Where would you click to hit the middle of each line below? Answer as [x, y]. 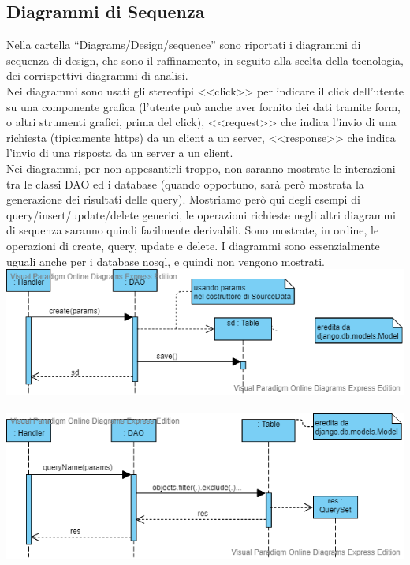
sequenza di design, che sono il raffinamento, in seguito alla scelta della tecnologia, [205, 60]
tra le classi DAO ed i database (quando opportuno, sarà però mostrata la [185, 183]
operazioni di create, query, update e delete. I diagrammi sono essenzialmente [193, 245]
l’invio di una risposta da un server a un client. [120, 153]
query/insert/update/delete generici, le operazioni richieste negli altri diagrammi [201, 214]
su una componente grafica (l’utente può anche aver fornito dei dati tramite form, [204, 106]
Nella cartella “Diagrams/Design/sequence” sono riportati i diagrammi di [184, 45]
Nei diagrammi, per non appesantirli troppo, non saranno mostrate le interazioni [201, 168]
